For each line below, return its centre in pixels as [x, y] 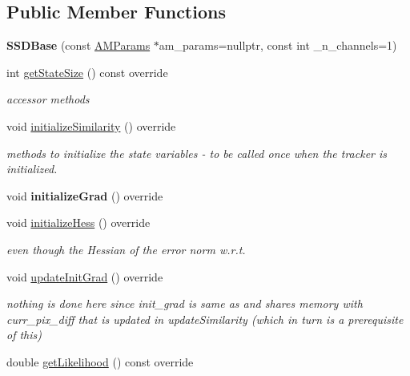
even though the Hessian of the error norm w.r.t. [126, 249]
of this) [24, 335]
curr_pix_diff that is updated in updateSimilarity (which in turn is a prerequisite [205, 319]
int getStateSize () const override [87, 72]
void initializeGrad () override [85, 195]
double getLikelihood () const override [100, 361]
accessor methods [48, 99]
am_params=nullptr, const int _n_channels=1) [278, 45]
